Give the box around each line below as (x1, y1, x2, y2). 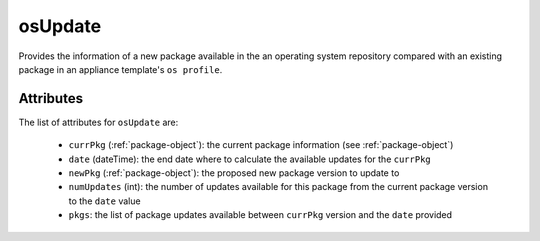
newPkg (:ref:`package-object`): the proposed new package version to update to (68, 167, 400, 179)
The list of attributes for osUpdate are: (18, 116, 179, 128)
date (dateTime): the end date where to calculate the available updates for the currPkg (68, 153, 432, 165)
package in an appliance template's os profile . (18, 63, 223, 75)
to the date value (68, 195, 141, 207)
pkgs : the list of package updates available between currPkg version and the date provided (68, 209, 453, 221)
